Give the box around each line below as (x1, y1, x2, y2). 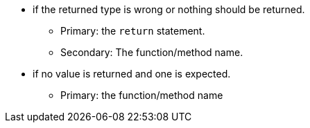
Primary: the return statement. (60, 25, 205, 37)
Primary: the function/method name (60, 89, 223, 101)
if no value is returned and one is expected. (33, 68, 231, 80)
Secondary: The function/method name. (60, 46, 243, 58)
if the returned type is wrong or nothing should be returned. (33, 3, 305, 15)
